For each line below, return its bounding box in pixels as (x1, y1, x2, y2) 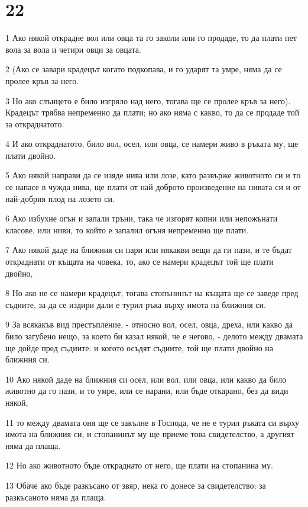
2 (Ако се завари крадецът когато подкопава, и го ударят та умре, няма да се (5, 63, 282, 75)
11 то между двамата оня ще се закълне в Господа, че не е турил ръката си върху (5, 416, 300, 428)
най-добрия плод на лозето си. (5, 192, 115, 204)
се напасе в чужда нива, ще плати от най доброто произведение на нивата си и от (5, 181, 301, 193)
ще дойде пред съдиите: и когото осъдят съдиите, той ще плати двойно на (5, 341, 274, 354)
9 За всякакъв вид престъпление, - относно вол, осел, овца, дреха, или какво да (5, 318, 293, 330)
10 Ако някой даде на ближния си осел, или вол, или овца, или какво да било (5, 373, 287, 385)
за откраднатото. (5, 117, 64, 130)
